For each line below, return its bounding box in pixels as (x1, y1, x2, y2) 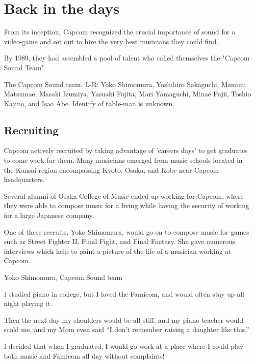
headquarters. (4, 174, 45, 184)
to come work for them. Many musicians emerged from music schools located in (4, 155, 243, 165)
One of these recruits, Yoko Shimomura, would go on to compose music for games (4, 226, 249, 237)
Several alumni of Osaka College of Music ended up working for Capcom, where (4, 190, 244, 201)
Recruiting (4, 122, 59, 137)
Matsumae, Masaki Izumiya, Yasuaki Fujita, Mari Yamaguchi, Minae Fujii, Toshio (4, 89, 251, 99)
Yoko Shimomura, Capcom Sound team (4, 272, 123, 282)
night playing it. (4, 298, 52, 308)
